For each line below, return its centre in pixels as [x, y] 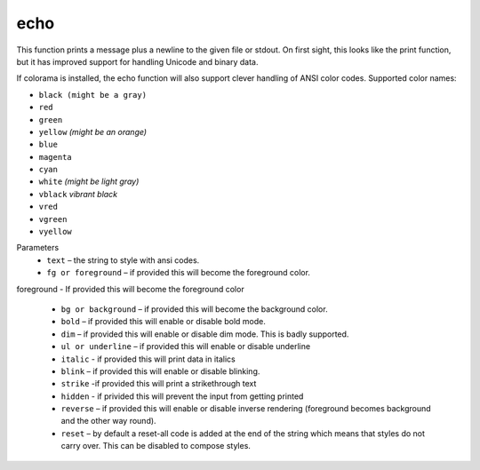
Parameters [38, 248]
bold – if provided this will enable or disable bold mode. [164, 322]
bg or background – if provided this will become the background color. [194, 309]
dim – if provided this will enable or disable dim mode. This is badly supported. [205, 334]
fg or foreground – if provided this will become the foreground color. [179, 273]
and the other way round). [108, 421]
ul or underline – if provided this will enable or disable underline [186, 347]
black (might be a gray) [92, 95]
